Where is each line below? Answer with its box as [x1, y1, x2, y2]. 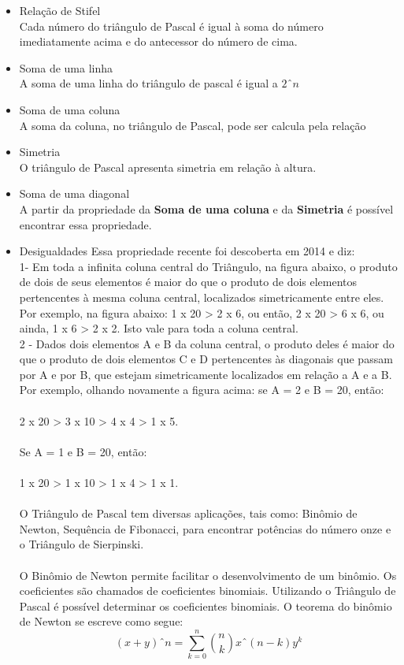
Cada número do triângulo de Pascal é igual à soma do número [19, 17, 324, 34]
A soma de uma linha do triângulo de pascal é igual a [19, 75, 278, 91]
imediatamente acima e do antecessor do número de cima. [19, 33, 298, 50]
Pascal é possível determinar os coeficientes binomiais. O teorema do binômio [19, 597, 392, 614]
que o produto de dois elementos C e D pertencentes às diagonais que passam [19, 351, 393, 367]
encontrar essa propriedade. [19, 216, 152, 232]
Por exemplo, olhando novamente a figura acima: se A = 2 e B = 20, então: [19, 381, 384, 398]
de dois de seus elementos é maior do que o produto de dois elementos [19, 273, 358, 290]
